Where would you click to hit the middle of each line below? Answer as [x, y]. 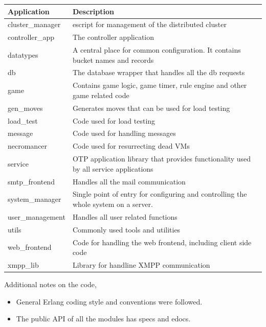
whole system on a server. [113, 204]
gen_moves [25, 108]
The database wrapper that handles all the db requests [159, 72]
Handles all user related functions [125, 216]
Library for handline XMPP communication [141, 264]
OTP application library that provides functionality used [162, 159]
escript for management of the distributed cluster [149, 24]
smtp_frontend [31, 181]
